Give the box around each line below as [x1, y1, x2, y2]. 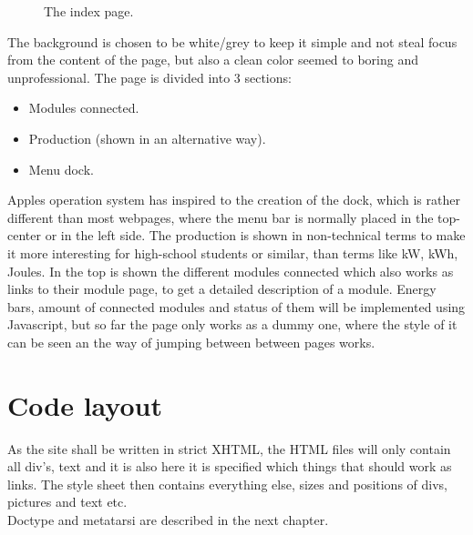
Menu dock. [28, 159, 94, 178]
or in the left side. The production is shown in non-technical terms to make [45, 226, 466, 245]
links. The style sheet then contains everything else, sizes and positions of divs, [7, 474, 447, 493]
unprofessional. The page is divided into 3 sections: [7, 67, 292, 86]
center [7, 226, 41, 245]
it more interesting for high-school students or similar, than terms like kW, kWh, [7, 243, 458, 262]
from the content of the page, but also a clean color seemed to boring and [7, 50, 418, 69]
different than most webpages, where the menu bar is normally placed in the [7, 207, 434, 227]
